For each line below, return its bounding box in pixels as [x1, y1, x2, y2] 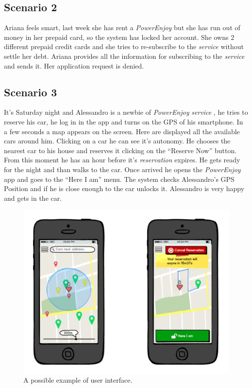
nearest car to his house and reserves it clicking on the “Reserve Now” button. [4, 145, 237, 155]
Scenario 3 [4, 84, 57, 99]
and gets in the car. [4, 193, 62, 203]
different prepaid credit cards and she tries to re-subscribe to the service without [4, 41, 244, 52]
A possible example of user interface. [23, 375, 133, 385]
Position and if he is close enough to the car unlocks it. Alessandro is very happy [4, 183, 245, 194]
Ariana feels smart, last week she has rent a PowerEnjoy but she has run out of [4, 22, 240, 33]
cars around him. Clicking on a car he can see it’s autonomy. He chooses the [4, 136, 231, 146]
